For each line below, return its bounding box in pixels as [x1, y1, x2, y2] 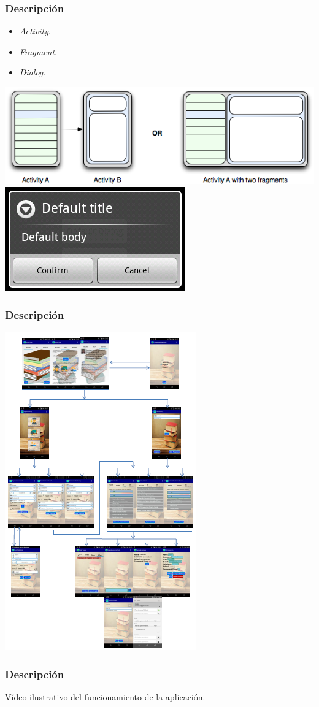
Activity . [19, 25, 51, 37]
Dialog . [19, 66, 46, 78]
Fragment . [19, 45, 57, 58]
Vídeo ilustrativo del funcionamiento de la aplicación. [5, 690, 206, 703]
